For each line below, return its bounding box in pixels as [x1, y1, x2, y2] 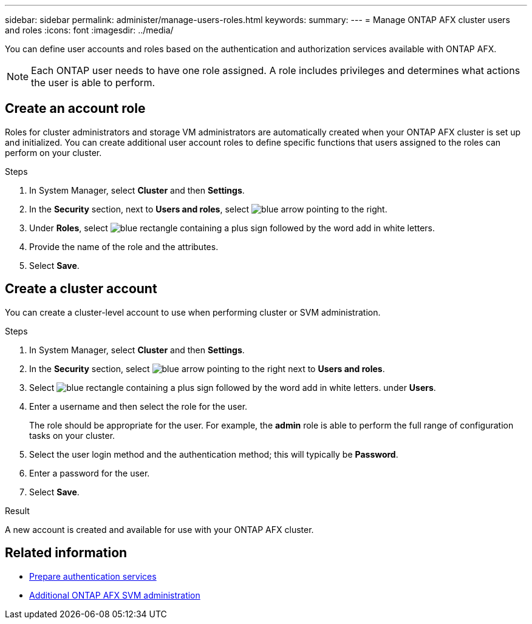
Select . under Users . [29, 382, 436, 393]
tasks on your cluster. [29, 430, 115, 441]
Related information [5, 545, 128, 561]
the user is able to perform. [31, 76, 155, 89]
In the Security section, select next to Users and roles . [29, 363, 385, 374]
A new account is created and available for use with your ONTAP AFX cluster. [5, 524, 314, 535]
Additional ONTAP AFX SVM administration [29, 589, 200, 600]
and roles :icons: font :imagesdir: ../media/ [5, 25, 174, 35]
